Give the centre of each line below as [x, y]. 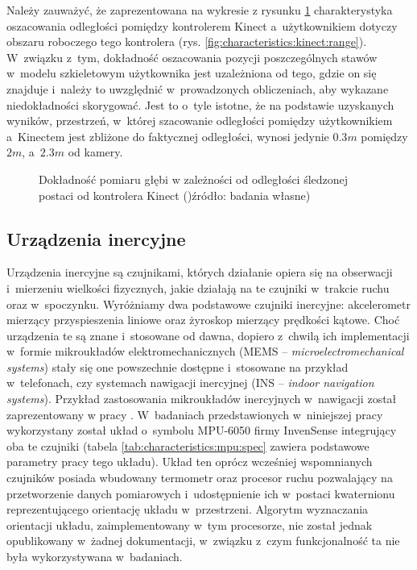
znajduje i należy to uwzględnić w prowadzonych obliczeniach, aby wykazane [198, 88]
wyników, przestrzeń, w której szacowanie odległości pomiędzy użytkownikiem [200, 121]
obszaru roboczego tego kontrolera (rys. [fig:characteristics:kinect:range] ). [187, 42]
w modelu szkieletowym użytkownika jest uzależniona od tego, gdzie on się [192, 73]
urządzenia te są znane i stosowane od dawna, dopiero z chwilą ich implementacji [208, 335]
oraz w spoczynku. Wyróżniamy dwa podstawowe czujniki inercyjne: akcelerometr [209, 304]
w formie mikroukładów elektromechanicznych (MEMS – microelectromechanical [205, 351]
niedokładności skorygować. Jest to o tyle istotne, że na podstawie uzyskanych [200, 104]
